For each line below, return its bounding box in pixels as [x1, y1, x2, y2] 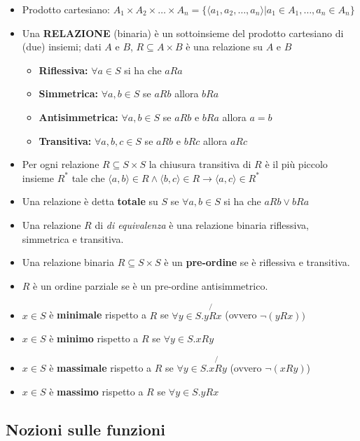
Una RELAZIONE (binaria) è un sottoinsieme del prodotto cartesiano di [22, 25, 344, 40]
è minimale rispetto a [49, 307, 146, 322]
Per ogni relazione [22, 157, 99, 171]
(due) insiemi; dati [22, 39, 102, 54]
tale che [71, 170, 105, 185]
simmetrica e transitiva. [22, 231, 124, 246]
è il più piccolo [265, 157, 328, 171]
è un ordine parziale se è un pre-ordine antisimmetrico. [33, 278, 268, 293]
